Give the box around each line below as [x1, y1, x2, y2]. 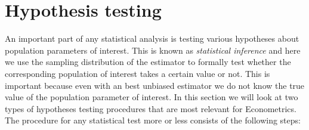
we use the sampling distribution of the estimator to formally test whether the [5, 55, 291, 68]
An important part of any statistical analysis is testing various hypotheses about [5, 32, 299, 45]
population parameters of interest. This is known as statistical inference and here [5, 44, 301, 56]
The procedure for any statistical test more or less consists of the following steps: [5, 114, 301, 126]
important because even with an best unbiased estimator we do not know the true [5, 79, 305, 91]
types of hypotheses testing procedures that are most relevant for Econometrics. [5, 102, 296, 114]
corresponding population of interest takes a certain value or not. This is [5, 67, 270, 79]
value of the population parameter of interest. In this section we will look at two [5, 91, 298, 103]
